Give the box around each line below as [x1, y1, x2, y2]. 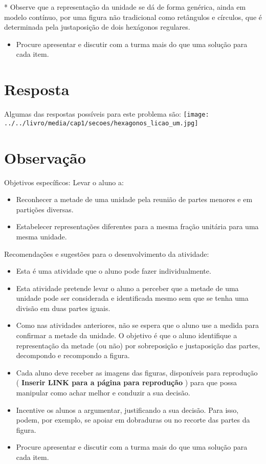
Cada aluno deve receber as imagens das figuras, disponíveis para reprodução [16, 367, 258, 378]
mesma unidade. [16, 231, 67, 241]
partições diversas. [16, 204, 74, 214]
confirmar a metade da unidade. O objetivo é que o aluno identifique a [16, 330, 237, 341]
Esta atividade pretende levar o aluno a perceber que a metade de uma [16, 282, 239, 293]
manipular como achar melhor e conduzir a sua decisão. [16, 387, 190, 398]
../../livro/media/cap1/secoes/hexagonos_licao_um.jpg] [4, 119, 198, 127]
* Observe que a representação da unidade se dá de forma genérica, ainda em [4, 2, 246, 12]
